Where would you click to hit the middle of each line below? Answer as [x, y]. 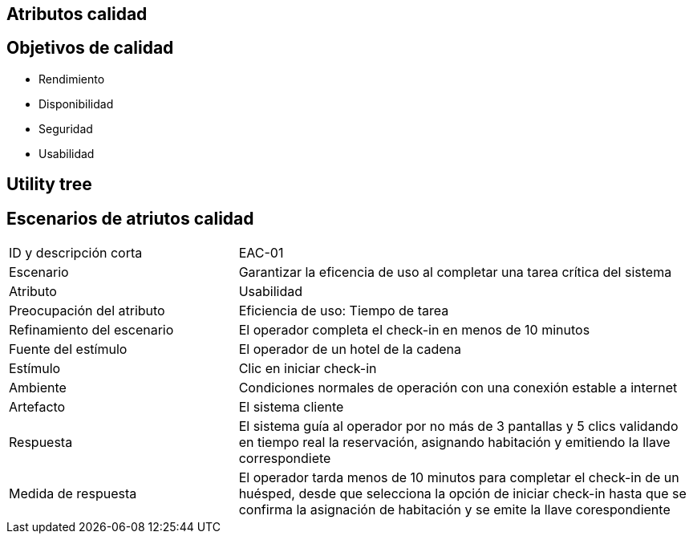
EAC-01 [261, 253]
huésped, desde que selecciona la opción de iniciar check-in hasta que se [462, 494]
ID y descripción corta [76, 253]
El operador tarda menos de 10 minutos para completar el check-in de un [459, 478]
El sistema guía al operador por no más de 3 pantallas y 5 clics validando [458, 426]
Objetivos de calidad [90, 48]
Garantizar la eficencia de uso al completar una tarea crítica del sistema [455, 272]
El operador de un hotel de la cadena [350, 349]
